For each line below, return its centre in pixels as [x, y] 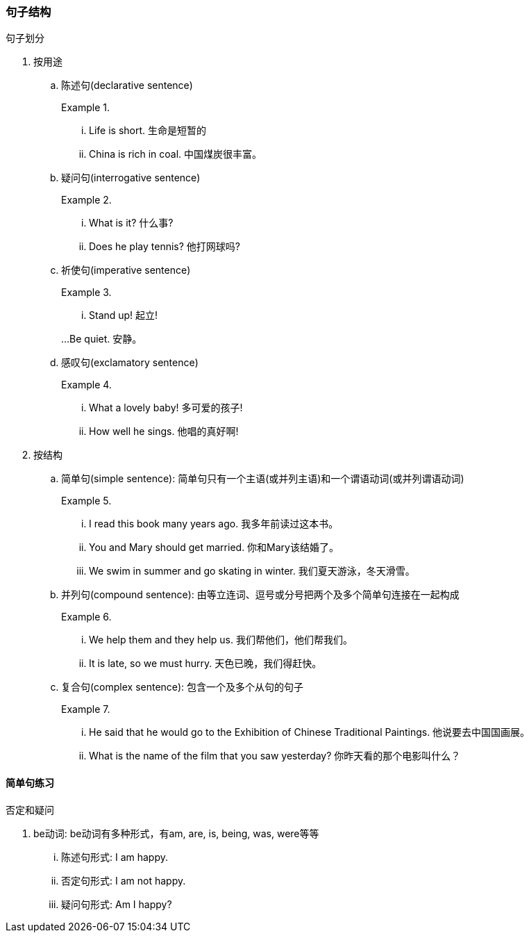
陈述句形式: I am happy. [115, 857]
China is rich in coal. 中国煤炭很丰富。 [176, 154]
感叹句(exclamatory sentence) [130, 363]
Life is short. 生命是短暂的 [148, 131]
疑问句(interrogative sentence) [131, 178]
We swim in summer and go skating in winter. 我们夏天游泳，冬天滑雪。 [252, 571]
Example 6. [86, 617]
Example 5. [86, 501]
